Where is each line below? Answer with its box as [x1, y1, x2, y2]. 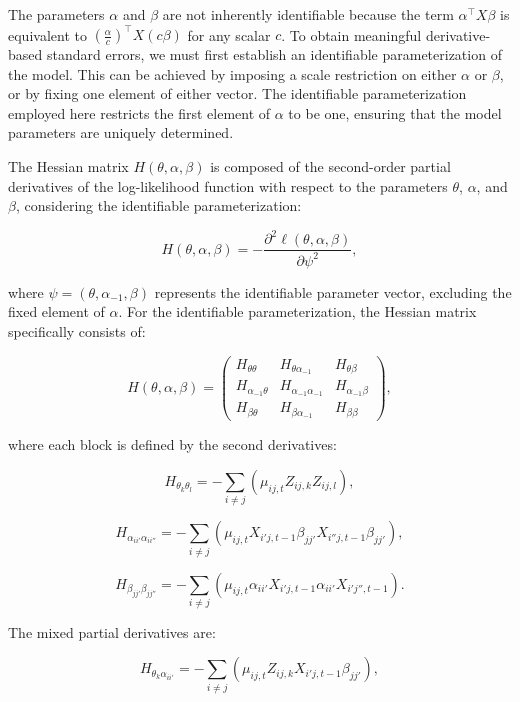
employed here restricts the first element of [8, 102, 271, 123]
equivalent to [8, 24, 87, 45]
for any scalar [187, 24, 271, 45]
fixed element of [8, 301, 105, 322]
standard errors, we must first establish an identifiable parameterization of [46, 44, 502, 65]
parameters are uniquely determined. [8, 122, 234, 143]
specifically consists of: [8, 320, 146, 341]
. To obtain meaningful [281, 24, 422, 45]
